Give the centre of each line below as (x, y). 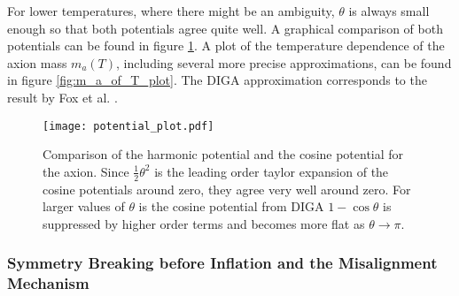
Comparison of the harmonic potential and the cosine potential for (223, 154)
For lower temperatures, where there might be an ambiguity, (171, 11)
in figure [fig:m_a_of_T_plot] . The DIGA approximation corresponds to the (217, 80)
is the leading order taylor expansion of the (272, 171)
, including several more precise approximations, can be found (284, 62)
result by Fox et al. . (62, 97)
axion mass (37, 62)
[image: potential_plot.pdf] (128, 126)
